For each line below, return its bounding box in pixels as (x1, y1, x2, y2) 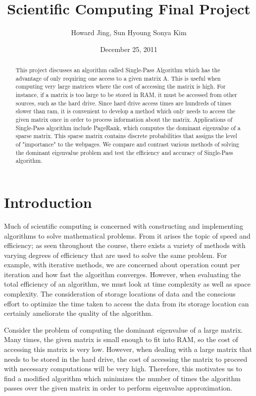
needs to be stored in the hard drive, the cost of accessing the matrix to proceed (4, 353, 248, 364)
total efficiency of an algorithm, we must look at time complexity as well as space (4, 279, 251, 289)
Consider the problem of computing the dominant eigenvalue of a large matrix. (4, 324, 243, 335)
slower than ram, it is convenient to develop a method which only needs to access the (15, 107, 236, 115)
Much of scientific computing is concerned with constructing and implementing (4, 220, 243, 231)
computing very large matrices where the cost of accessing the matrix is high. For (15, 82, 226, 91)
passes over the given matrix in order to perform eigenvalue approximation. (4, 383, 232, 393)
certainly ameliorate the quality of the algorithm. (4, 308, 153, 318)
